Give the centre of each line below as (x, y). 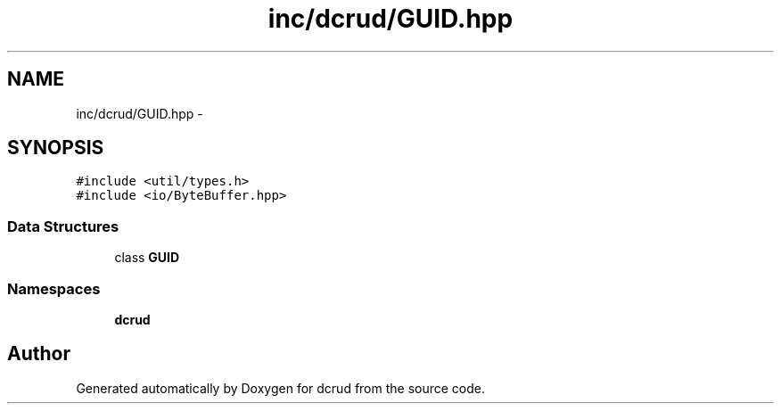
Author (39, 354)
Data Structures (63, 226)
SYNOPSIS (56, 148)
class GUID (147, 258)
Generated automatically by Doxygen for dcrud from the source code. (281, 388)
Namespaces (54, 288)
